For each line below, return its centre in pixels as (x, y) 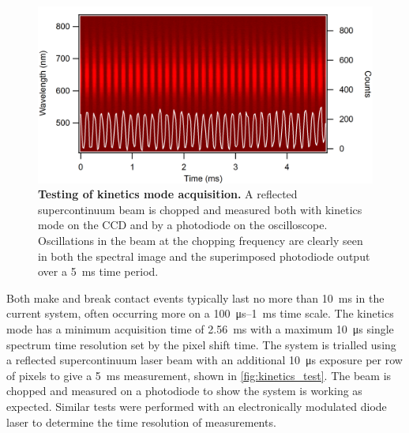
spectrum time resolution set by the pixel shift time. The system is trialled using (201, 344)
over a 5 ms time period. (98, 271)
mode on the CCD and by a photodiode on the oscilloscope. (183, 225)
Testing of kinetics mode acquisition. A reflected (168, 194)
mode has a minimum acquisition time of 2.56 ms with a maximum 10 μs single (200, 328)
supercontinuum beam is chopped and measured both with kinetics (200, 209)
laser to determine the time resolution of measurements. (141, 422)
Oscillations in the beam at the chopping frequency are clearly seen (201, 240)
